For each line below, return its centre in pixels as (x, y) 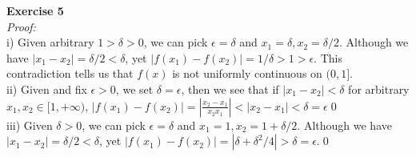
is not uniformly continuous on (247, 73)
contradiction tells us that (70, 73)
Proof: (21, 26)
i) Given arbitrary (50, 42)
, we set (134, 89)
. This (328, 57)
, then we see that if (230, 89)
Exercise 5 (35, 10)
